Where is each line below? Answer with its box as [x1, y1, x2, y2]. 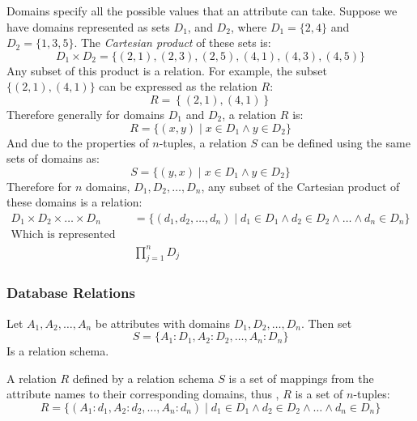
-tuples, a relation [159, 134, 247, 151]
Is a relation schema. [6, 342, 109, 359]
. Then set [300, 314, 352, 331]
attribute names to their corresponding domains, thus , [6, 385, 279, 402]
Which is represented [11, 228, 116, 240]
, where [230, 18, 267, 35]
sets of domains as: [6, 150, 100, 167]
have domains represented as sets [6, 18, 170, 35]
